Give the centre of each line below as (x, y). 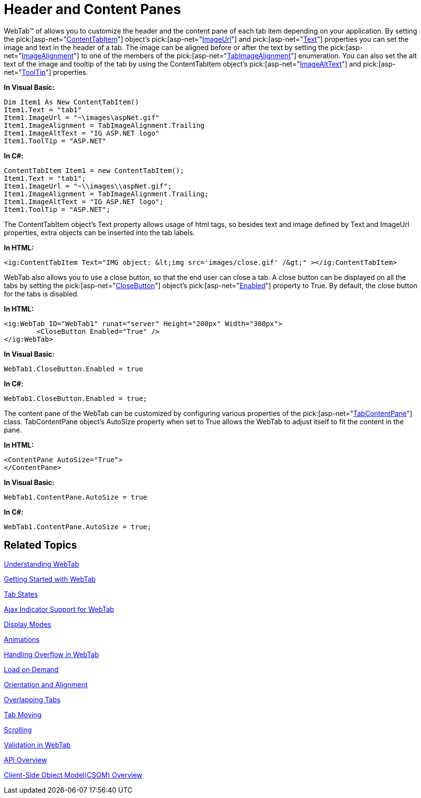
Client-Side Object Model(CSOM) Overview (73, 775)
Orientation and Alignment (46, 684)
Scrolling (18, 729)
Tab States (21, 594)
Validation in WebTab (37, 745)
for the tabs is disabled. (42, 294)
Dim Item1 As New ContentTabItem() (72, 102)
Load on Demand (31, 669)
